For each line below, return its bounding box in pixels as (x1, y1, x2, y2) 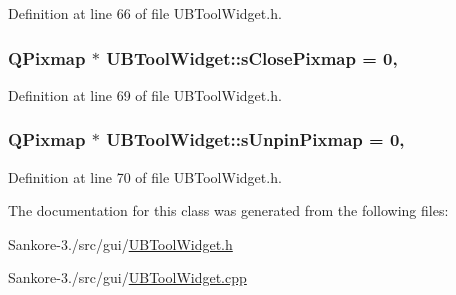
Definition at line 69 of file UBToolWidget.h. (8, 84, 282, 105)
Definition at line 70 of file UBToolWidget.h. (8, 166, 282, 187)
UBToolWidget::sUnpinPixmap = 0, (106, 127, 405, 152)
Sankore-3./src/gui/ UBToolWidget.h (8, 233, 233, 254)
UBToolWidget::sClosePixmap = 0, (106, 45, 398, 70)
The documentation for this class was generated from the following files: (8, 200, 449, 221)
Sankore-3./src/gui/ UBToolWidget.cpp (8, 267, 247, 288)
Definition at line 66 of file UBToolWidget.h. (8, 3, 282, 23)
